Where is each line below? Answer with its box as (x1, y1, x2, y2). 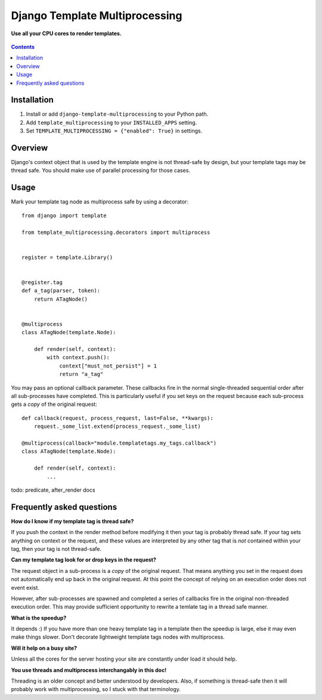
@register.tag (21, 279, 63, 286)
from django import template (21, 212, 107, 219)
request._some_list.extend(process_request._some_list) (33, 423, 201, 430)
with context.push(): (47, 354, 110, 361)
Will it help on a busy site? (11, 645, 78, 652)
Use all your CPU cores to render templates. (11, 30, 122, 37)
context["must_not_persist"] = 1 (59, 362, 157, 369)
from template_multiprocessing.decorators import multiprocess (21, 229, 210, 236)
